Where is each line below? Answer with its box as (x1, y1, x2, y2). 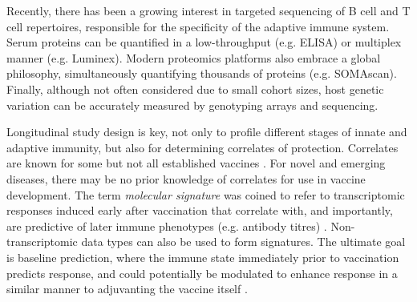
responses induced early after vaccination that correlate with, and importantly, (6, 202, 393, 219)
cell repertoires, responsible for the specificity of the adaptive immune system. (6, 18, 390, 34)
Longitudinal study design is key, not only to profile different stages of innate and (6, 123, 407, 140)
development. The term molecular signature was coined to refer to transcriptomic (6, 186, 405, 203)
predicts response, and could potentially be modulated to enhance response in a (6, 264, 398, 281)
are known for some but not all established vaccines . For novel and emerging (6, 155, 386, 171)
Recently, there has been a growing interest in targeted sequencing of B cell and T (6, 2, 411, 18)
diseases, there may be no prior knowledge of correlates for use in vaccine (6, 170, 366, 187)
